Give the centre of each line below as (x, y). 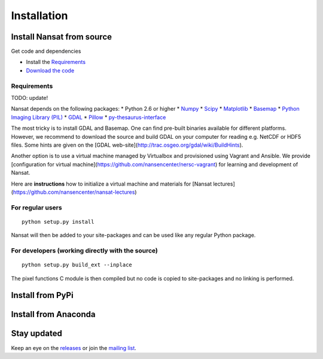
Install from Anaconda (53, 314)
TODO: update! (30, 98)
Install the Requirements (56, 62)
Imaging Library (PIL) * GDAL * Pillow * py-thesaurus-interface (89, 117)
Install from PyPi (42, 295)
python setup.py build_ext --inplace (77, 265)
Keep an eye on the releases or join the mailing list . (74, 348)
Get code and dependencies (46, 51)
